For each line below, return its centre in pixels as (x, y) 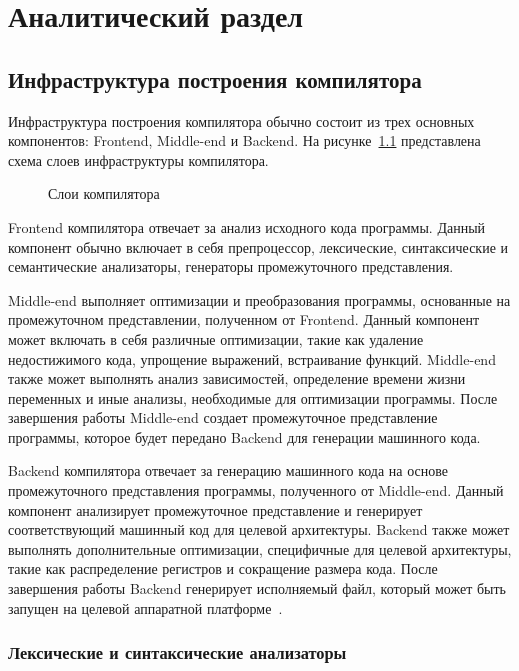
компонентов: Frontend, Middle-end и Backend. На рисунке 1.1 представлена (244, 140)
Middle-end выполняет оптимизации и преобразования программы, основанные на (259, 299)
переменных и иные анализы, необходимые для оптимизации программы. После (253, 397)
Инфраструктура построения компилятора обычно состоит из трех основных (241, 120)
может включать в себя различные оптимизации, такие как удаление (216, 338)
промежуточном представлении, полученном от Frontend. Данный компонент (244, 319)
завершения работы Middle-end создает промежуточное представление (223, 417)
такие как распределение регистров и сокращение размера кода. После (223, 568)
